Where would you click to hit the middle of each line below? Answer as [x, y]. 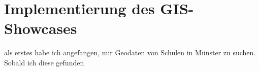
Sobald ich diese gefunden [44, 62]
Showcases [41, 28]
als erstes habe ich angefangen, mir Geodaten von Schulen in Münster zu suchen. [130, 52]
